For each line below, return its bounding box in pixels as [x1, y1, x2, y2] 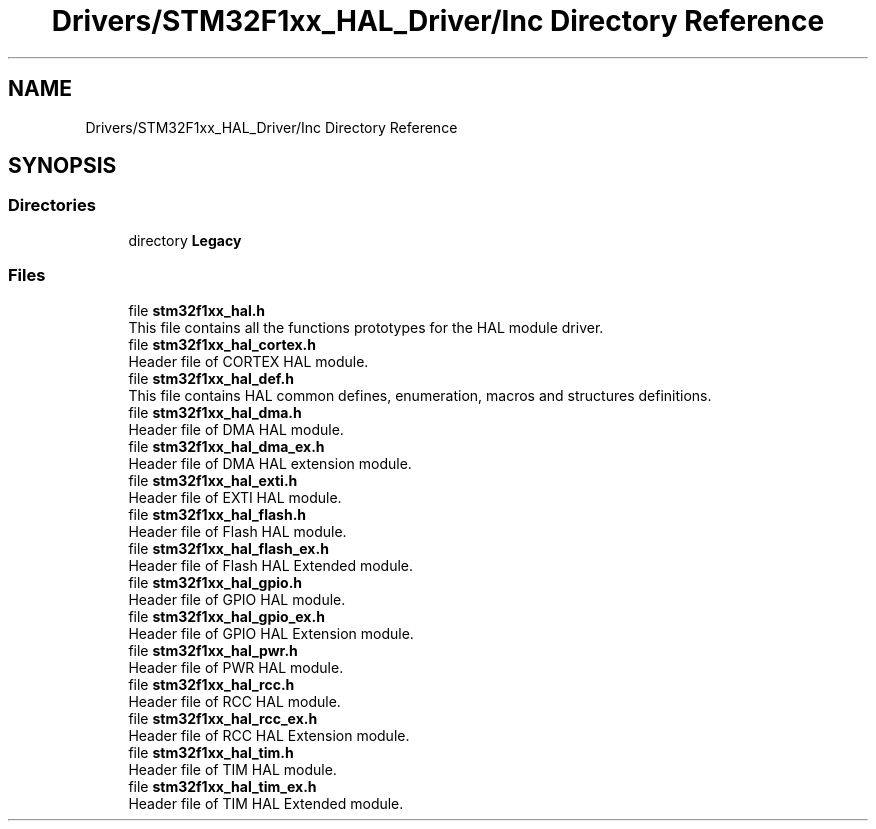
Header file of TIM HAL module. [128, 760, 337, 778]
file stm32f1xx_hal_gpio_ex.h [128, 607, 325, 625]
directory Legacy [128, 231, 242, 249]
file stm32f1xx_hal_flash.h [128, 505, 307, 523]
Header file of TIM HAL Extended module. [128, 794, 404, 812]
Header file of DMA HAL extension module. [128, 454, 412, 472]
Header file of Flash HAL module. [128, 522, 347, 540]
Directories [8, 195, 96, 216]
